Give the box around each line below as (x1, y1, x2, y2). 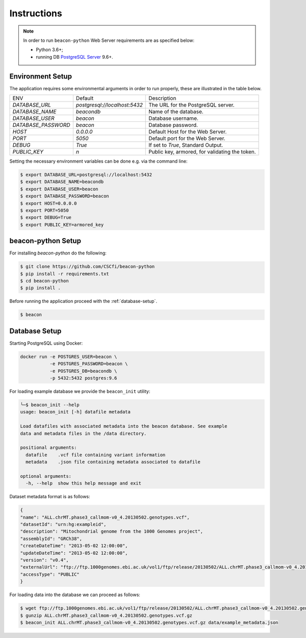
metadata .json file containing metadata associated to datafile (25, 459, 201, 465)
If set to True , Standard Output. (148, 142, 223, 149)
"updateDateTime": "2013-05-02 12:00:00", (20, 550, 128, 556)
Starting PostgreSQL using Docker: (9, 340, 83, 346)
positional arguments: (20, 445, 77, 451)
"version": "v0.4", (20, 557, 69, 563)
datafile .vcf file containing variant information (25, 452, 166, 457)
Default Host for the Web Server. (148, 128, 227, 135)
